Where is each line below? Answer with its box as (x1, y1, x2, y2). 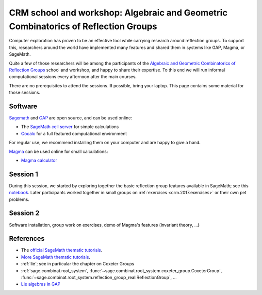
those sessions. (9, 90, 41, 96)
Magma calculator (21, 157, 58, 163)
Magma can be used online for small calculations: (9, 148, 108, 154)
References (9, 234, 45, 243)
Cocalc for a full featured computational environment (21, 131, 127, 136)
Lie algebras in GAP (21, 281, 61, 287)
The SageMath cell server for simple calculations (21, 124, 119, 130)
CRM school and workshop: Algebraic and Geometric (9, 7, 228, 18)
